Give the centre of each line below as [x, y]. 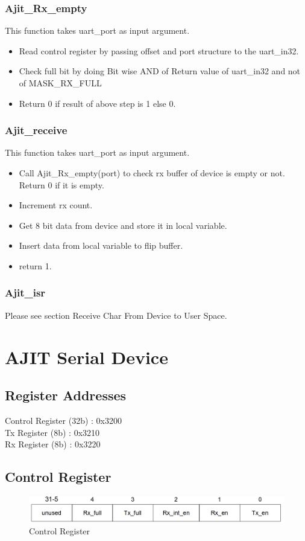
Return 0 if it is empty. [61, 184]
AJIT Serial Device [86, 357]
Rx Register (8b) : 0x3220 [53, 444]
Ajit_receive [36, 130]
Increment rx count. [56, 205]
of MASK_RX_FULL [60, 83]
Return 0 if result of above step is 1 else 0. [97, 103]
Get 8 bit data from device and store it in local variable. [123, 225]
